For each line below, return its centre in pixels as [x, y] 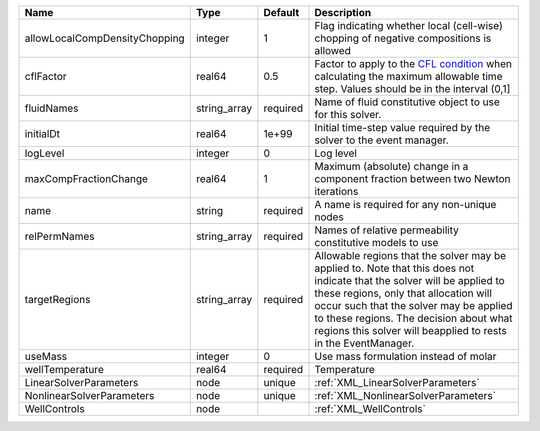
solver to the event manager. [381, 140]
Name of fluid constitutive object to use [407, 102]
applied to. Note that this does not [394, 268]
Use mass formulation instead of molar [405, 356]
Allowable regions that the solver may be [410, 255]
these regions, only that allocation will [403, 293]
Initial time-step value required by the [402, 127]
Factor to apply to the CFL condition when [413, 63]
